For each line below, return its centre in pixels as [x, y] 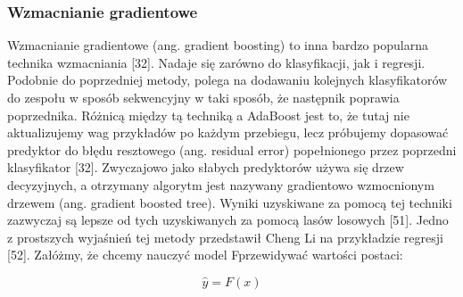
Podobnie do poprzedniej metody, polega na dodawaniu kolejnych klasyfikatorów [227, 80]
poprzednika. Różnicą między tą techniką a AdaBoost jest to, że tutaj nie [208, 115]
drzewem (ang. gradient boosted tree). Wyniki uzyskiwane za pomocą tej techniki [230, 202]
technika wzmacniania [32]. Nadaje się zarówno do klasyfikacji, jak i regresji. [216, 62]
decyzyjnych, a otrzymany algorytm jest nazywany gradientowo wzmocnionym [221, 184]
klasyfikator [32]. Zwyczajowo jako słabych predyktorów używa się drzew [206, 167]
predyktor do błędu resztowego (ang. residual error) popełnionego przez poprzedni [232, 149]
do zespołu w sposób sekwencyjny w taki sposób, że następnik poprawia [203, 97]
